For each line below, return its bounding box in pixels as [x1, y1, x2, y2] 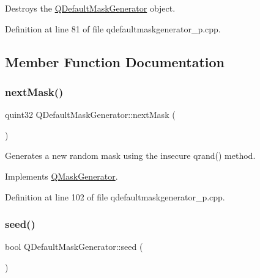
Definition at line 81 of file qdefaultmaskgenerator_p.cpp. [5, 22, 221, 35]
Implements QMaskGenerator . [5, 169, 118, 182]
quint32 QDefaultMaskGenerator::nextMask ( [5, 108, 176, 121]
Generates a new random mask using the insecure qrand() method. [5, 149, 256, 162]
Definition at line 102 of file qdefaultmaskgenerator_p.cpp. [5, 190, 225, 203]
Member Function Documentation [5, 52, 225, 71]
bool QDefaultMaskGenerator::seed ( [5, 240, 143, 253]
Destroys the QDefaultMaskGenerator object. [5, 2, 176, 14]
